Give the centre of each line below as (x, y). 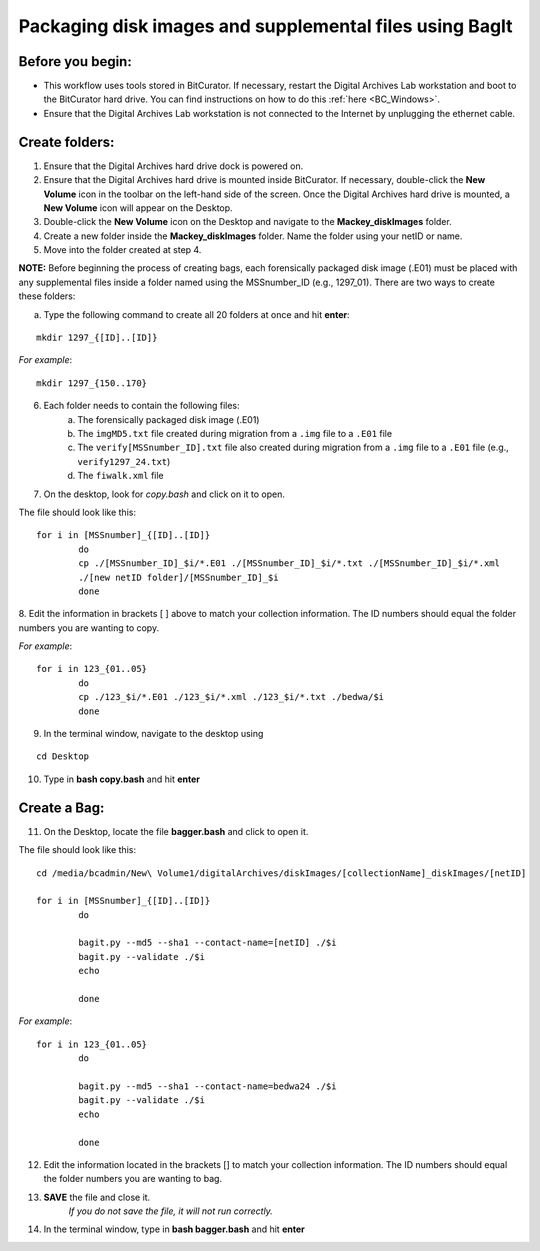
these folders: (47, 296)
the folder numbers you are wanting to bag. (133, 1179)
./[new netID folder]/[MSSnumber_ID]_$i (178, 577)
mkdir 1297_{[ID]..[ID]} (97, 338)
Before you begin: (75, 61)
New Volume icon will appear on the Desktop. (138, 207)
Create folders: (66, 141)
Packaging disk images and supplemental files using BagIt (266, 26)
